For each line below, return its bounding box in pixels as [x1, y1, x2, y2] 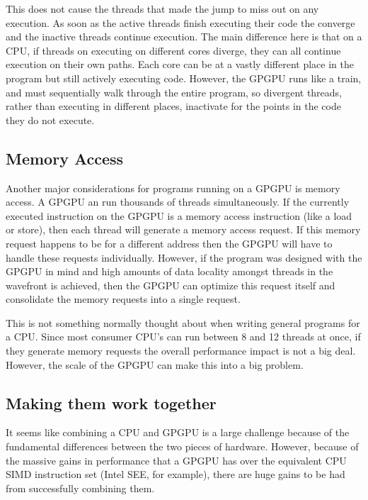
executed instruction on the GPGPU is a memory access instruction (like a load [6, 208, 352, 223]
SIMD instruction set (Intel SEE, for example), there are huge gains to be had [6, 467, 345, 482]
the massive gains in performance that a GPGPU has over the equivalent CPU [6, 452, 347, 467]
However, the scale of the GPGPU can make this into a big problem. [6, 357, 304, 372]
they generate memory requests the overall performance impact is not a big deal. [6, 343, 356, 358]
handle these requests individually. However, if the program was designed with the [6, 250, 362, 265]
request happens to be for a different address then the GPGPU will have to [6, 235, 333, 250]
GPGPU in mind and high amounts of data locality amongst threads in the [6, 264, 333, 279]
